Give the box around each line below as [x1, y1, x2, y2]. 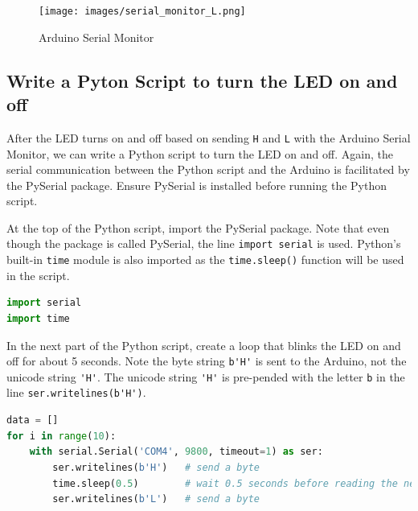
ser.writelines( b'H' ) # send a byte [52, 461, 260, 473]
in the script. [6, 266, 70, 283]
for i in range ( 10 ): [6, 430, 117, 442]
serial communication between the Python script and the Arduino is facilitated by [6, 161, 410, 178]
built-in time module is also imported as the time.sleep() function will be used [6, 251, 404, 268]
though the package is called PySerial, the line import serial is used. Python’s [6, 235, 401, 252]
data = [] [6, 414, 59, 427]
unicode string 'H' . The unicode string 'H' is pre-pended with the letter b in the [6, 368, 405, 385]
